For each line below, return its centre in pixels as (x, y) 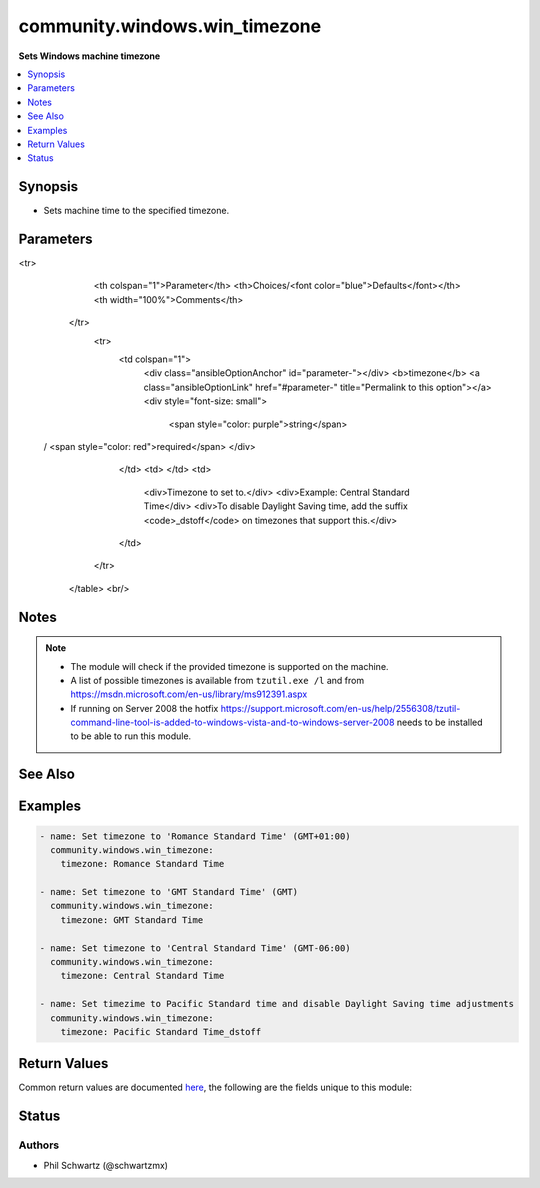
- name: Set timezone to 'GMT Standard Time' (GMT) (169, 892)
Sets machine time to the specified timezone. (136, 211)
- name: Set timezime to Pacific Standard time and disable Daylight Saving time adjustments (277, 1004)
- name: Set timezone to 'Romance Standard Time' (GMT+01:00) (195, 836)
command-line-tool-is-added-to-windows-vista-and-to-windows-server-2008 (232, 722)
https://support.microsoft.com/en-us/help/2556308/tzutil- (340, 708)
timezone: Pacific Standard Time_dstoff (161, 1031)
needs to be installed (440, 722)
